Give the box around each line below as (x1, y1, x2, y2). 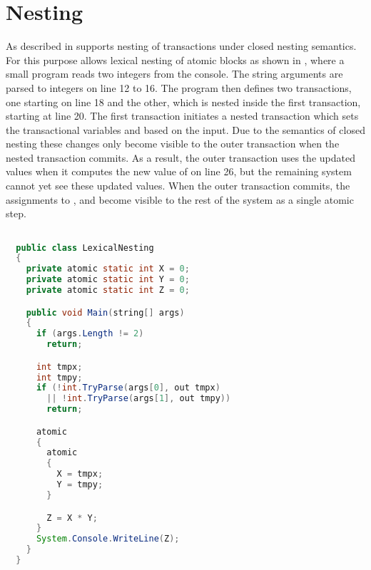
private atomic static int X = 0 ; (26, 264, 190, 274)
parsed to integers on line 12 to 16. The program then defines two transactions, (6, 80, 352, 95)
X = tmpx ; (56, 469, 103, 480)
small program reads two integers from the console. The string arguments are (6, 66, 343, 81)
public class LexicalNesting (16, 242, 154, 253)
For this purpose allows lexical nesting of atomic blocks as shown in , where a (6, 52, 345, 67)
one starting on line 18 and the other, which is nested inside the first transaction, (6, 94, 361, 109)
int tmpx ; (36, 361, 83, 372)
